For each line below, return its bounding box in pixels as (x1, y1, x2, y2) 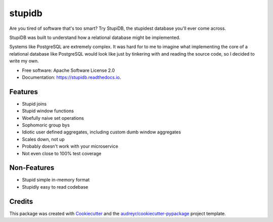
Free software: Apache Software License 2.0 (22, 67, 115, 73)
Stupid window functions (22, 108, 74, 114)
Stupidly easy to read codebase (22, 184, 88, 190)
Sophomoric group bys (22, 122, 70, 128)
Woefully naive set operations (22, 115, 84, 121)
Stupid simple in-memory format (22, 177, 90, 183)
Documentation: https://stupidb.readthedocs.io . (22, 74, 121, 80)
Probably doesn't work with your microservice (22, 143, 118, 149)
